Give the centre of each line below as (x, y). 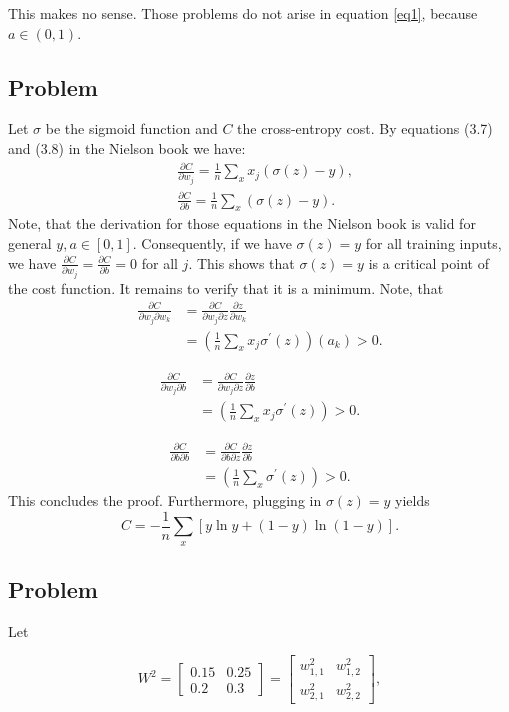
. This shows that (241, 262)
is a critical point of (428, 262)
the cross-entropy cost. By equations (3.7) (365, 128)
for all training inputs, (433, 243)
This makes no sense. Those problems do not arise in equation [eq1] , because (243, 13)
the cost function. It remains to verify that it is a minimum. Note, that (226, 287)
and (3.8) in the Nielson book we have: (127, 147)
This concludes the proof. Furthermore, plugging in (165, 500)
